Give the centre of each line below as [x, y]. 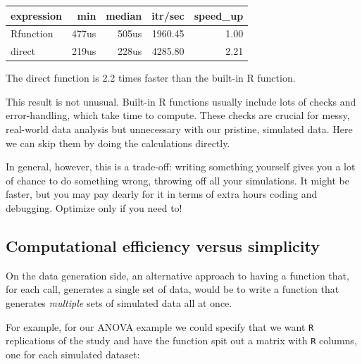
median [124, 15]
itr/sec [168, 15]
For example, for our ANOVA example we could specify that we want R [160, 326]
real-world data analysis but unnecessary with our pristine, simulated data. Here [179, 129]
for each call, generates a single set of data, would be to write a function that [173, 289]
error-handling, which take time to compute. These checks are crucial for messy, [178, 115]
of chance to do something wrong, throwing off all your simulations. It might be [178, 180]
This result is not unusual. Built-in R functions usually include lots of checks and [181, 101]
